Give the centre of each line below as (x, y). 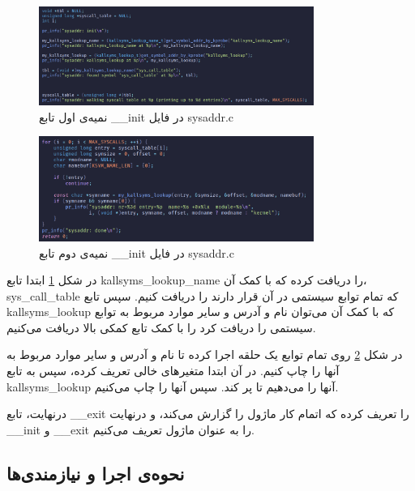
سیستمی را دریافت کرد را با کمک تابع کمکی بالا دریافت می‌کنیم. (161, 327)
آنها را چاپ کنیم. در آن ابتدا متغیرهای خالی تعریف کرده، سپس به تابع (173, 371)
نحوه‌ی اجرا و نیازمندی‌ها (96, 473)
